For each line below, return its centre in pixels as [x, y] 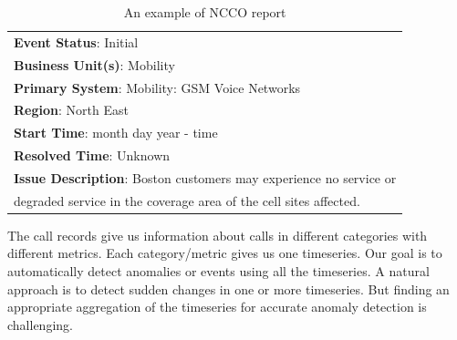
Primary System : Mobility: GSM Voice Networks [157, 87]
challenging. [40, 324]
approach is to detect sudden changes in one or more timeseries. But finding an [228, 288]
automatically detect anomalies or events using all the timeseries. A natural [218, 271]
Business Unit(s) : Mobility [94, 64]
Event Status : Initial [76, 41]
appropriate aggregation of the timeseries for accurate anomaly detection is [217, 307]
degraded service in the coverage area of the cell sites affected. [187, 200]
